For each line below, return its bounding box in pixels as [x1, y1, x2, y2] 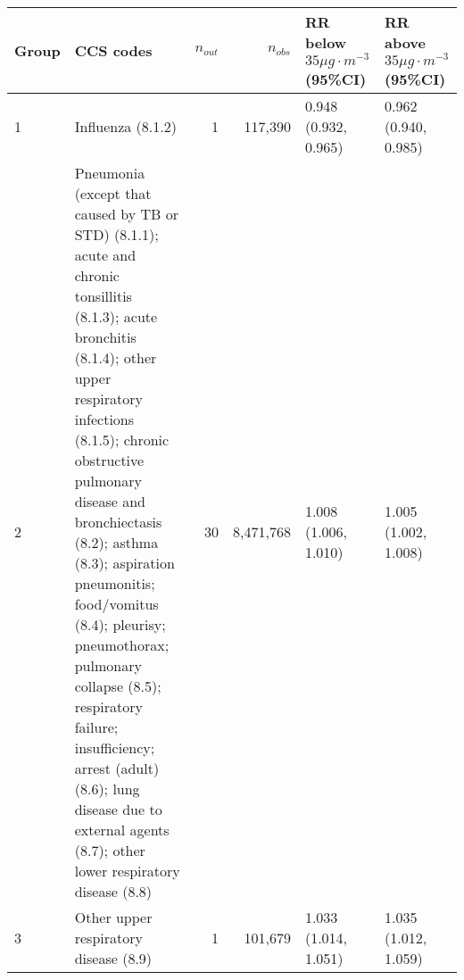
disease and [74, 490, 145, 511]
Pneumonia [74, 162, 145, 183]
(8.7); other [74, 839, 145, 860]
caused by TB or [74, 203, 179, 224]
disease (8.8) [74, 880, 153, 901]
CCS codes [74, 39, 153, 61]
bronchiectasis [74, 511, 162, 532]
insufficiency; [74, 736, 155, 758]
